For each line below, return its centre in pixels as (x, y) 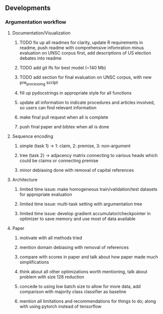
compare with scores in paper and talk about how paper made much (89, 257)
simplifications (34, 262)
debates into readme (41, 58)
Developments (28, 8)
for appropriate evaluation (46, 194)
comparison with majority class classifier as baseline (73, 292)
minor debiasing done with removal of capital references (77, 170)
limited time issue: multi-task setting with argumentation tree (81, 204)
